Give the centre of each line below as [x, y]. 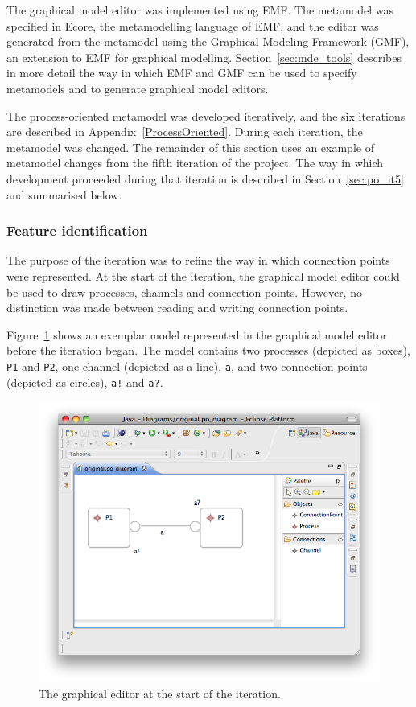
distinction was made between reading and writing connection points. [177, 308]
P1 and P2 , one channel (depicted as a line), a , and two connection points [187, 366]
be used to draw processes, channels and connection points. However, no [184, 292]
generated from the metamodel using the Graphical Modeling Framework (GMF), [208, 41]
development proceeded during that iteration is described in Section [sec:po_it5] [205, 178]
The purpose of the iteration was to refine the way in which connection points [198, 260]
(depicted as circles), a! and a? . [85, 382]
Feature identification [77, 230]
